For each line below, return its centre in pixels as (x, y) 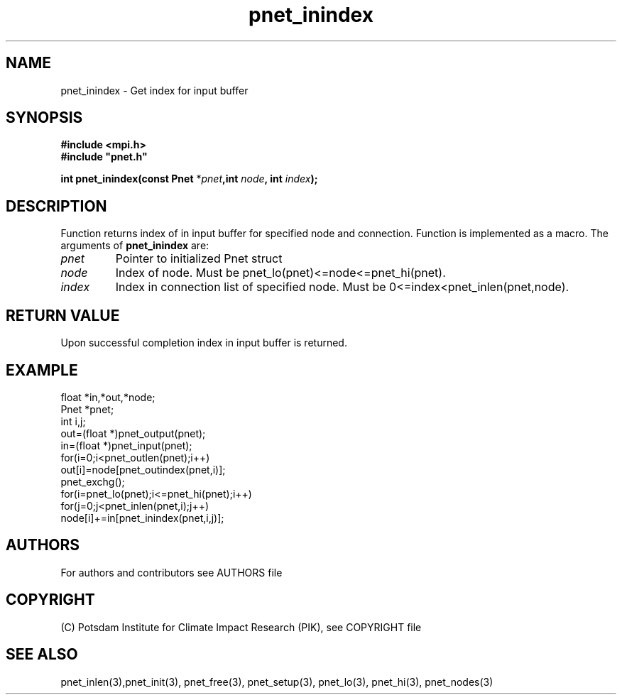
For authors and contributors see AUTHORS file (171, 572)
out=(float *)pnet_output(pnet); (133, 433)
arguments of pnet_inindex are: (135, 246)
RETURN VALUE (63, 315)
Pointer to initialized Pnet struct (199, 259)
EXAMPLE (42, 370)
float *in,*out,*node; (108, 397)
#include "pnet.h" (104, 157)
